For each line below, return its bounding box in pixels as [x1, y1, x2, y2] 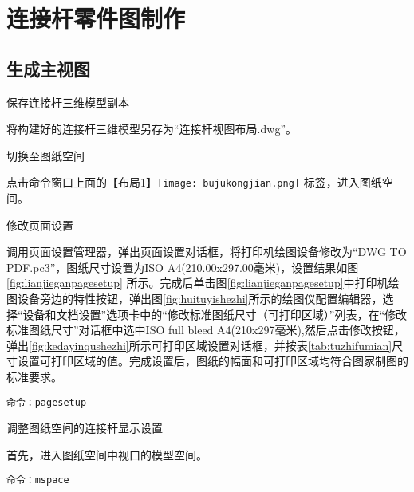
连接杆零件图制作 [6, 2, 186, 34]
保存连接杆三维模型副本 [6, 93, 129, 110]
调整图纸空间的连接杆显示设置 [6, 419, 163, 436]
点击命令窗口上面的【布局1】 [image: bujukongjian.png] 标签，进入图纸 [6, 174, 382, 191]
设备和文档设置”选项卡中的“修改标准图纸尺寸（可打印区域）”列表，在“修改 [22, 305, 408, 322]
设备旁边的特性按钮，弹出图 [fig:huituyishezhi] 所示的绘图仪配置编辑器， [17, 289, 383, 306]
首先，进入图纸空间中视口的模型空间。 [6, 446, 207, 462]
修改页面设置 [6, 216, 73, 233]
